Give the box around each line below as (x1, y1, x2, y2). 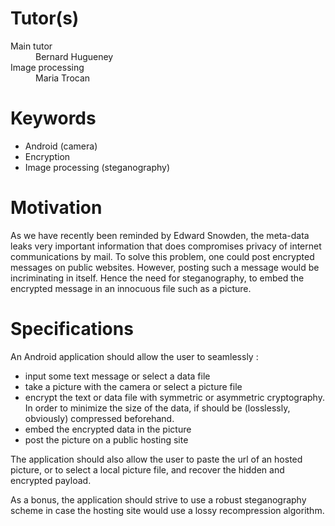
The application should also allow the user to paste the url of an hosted (10, 453, 303, 465)
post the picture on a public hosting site (24, 433, 189, 446)
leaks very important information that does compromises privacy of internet (10, 240, 322, 252)
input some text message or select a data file (24, 370, 211, 382)
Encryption (24, 150, 71, 162)
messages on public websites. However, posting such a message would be (10, 261, 320, 273)
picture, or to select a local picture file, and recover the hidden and (10, 463, 285, 476)
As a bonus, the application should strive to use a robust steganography (10, 493, 307, 506)
